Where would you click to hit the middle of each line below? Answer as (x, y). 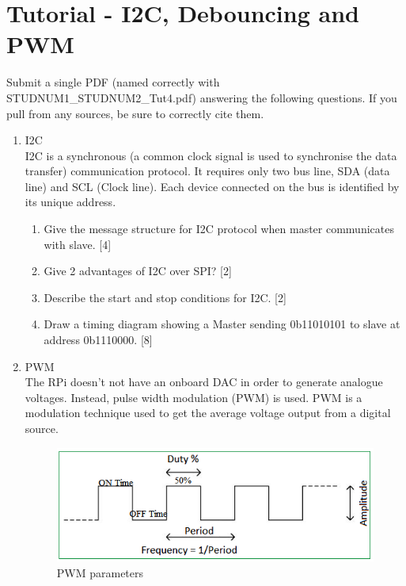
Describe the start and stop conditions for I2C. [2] (165, 297)
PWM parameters (100, 572)
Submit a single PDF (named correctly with (113, 82)
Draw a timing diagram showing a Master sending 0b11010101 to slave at (222, 324)
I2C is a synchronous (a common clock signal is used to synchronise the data (211, 155)
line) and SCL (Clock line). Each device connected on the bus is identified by (212, 186)
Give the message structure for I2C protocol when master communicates (219, 229)
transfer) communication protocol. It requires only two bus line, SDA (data (207, 171)
